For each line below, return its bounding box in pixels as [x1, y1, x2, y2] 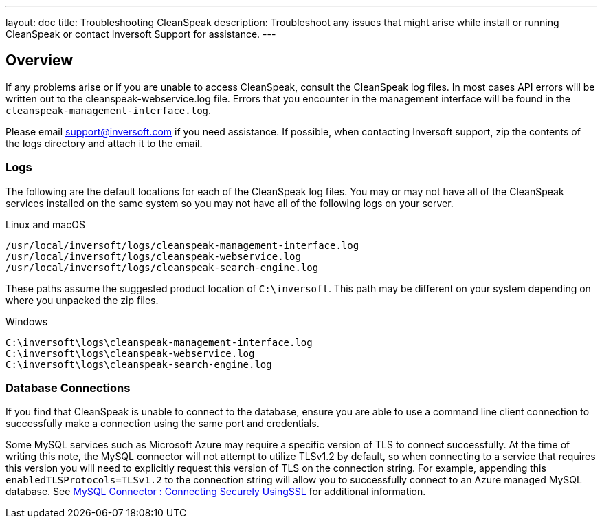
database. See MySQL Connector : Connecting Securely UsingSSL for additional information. [5, 485, 426, 498]
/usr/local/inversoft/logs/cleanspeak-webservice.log [5, 250, 301, 262]
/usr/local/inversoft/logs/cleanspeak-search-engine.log [5, 261, 319, 273]
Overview [5, 52, 74, 69]
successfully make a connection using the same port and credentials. [5, 417, 320, 430]
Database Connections [5, 380, 131, 395]
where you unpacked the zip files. [5, 294, 159, 306]
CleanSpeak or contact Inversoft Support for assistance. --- [5, 28, 276, 40]
